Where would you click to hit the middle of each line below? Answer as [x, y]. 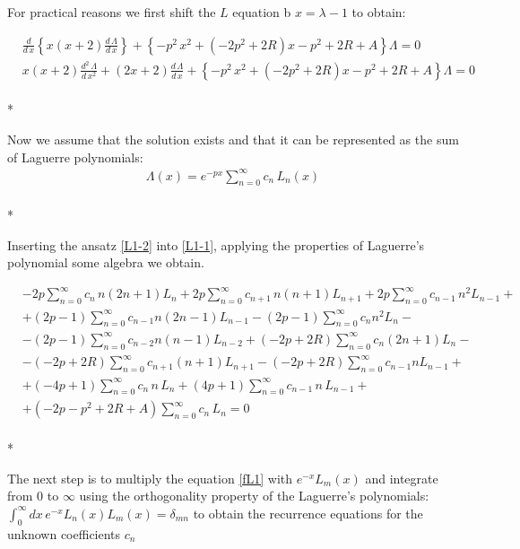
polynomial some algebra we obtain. [106, 262]
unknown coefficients [64, 533]
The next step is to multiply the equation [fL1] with [150, 478]
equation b [262, 12]
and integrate [402, 478]
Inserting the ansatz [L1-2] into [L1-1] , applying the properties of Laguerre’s [216, 244]
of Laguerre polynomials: [75, 157]
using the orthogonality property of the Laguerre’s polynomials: [254, 496]
